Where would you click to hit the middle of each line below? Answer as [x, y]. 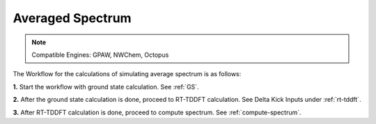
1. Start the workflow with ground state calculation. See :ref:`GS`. [106, 87]
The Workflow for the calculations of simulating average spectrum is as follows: [127, 74]
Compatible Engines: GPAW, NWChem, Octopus [100, 55]
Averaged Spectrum [72, 18]
